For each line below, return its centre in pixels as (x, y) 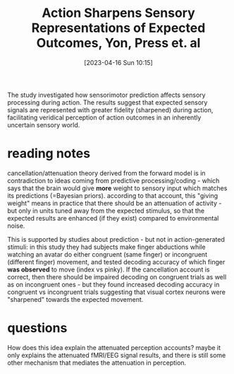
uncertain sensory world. (44, 124)
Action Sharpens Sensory (118, 13)
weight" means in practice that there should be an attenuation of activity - (115, 203)
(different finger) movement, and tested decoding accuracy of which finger (116, 262)
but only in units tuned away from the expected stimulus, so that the (106, 211)
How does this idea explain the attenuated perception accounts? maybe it (114, 347)
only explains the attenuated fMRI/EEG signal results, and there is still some (117, 355)
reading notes (49, 154)
